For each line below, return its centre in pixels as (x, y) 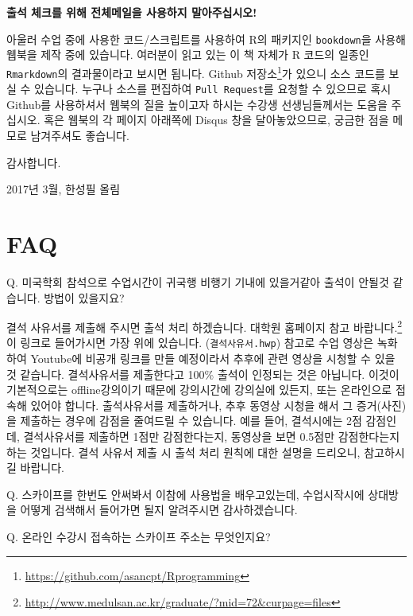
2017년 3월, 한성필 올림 (64, 189)
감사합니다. (34, 162)
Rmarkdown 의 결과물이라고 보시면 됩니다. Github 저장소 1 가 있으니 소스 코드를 (196, 72)
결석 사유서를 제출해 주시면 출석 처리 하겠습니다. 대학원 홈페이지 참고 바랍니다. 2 (205, 326)
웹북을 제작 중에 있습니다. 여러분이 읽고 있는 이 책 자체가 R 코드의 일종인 (188, 55)
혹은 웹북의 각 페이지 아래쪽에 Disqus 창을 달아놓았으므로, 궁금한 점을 (216, 120)
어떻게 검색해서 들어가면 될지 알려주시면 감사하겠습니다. (159, 510)
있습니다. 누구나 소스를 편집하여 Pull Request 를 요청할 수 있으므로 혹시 (213, 89)
